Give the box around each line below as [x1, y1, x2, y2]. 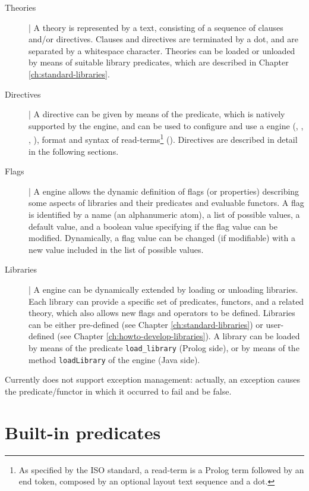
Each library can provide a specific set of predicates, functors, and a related [29, 295, 304, 307]
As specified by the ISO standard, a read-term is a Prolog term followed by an [18, 463, 304, 476]
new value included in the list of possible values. [29, 243, 204, 255]
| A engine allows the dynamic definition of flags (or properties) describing [29, 184, 299, 197]
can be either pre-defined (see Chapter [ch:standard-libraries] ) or [29, 318, 263, 330]
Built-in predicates [5, 420, 161, 444]
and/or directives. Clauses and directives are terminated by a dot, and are [29, 33, 298, 45]
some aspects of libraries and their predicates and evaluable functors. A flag [29, 196, 304, 209]
